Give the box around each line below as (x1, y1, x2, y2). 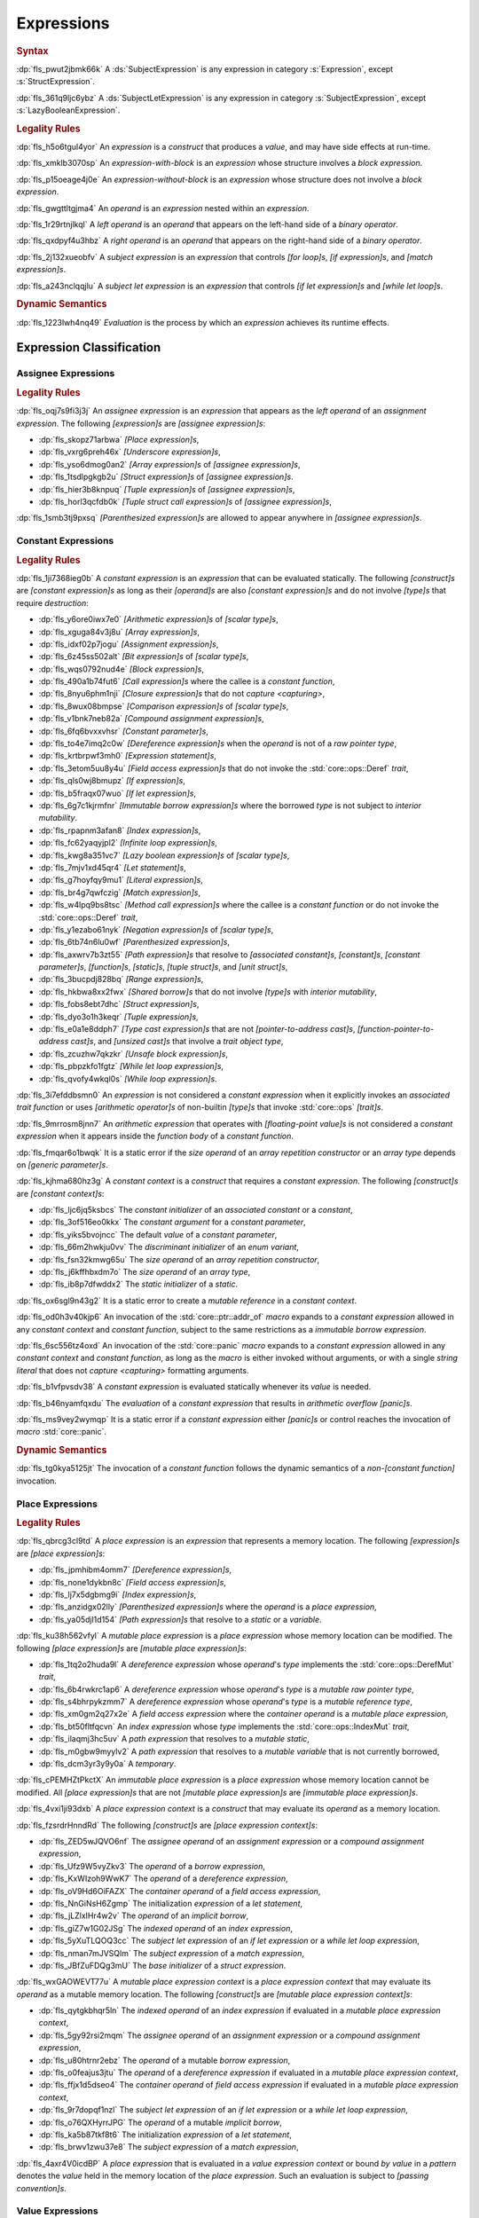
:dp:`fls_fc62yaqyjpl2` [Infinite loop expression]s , (38, 838, 217, 848)
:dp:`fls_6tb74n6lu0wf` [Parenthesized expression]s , (38, 937, 231, 948)
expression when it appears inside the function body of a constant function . (16, 1131, 294, 1142)
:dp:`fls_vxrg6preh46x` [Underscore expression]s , (38, 446, 221, 457)
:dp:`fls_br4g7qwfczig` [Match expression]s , (38, 887, 201, 898)
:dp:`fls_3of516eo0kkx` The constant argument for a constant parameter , (38, 1216, 306, 1228)
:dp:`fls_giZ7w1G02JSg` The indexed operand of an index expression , (38, 1923, 293, 1933)
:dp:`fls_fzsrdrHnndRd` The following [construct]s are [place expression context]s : (16, 1820, 318, 1830)
